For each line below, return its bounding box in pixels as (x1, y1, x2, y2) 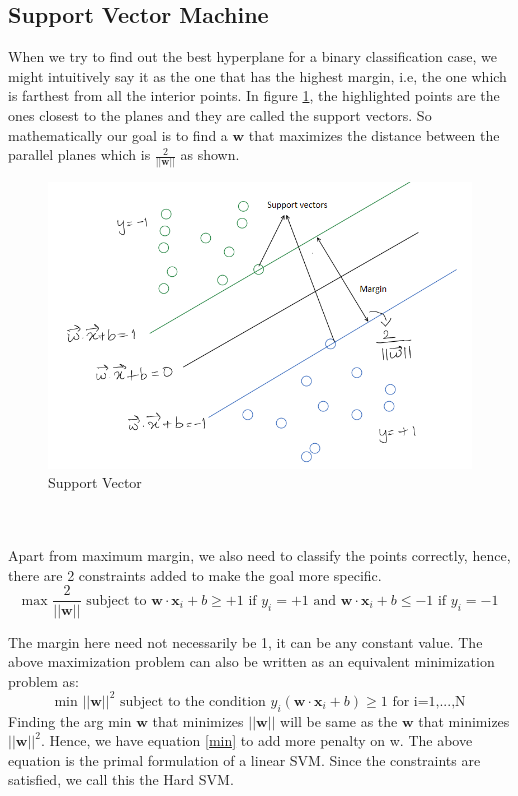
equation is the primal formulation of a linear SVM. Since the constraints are (8, 749, 481, 770)
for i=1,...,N (392, 694, 466, 709)
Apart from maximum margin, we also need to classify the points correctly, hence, (8, 545, 511, 566)
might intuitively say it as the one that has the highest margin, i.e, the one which (8, 65, 507, 86)
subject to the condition (119, 694, 266, 709)
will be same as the (280, 710, 398, 731)
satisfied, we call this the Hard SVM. (8, 769, 234, 790)
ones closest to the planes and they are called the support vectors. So (8, 104, 432, 125)
